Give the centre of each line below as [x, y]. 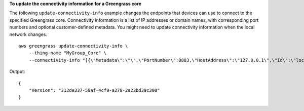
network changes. [28, 34]
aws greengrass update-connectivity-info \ [73, 46]
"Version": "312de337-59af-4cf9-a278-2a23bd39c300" [94, 90]
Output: [17, 71]
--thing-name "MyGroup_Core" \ [68, 53]
